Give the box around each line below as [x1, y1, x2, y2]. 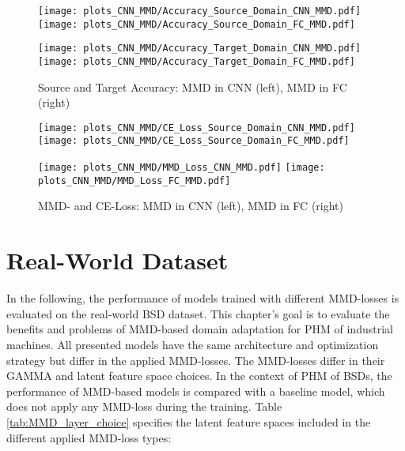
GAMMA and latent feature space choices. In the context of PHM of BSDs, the [6, 367, 392, 384]
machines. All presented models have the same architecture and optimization [6, 336, 379, 352]
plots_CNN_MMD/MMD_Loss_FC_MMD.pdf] [38, 175, 231, 186]
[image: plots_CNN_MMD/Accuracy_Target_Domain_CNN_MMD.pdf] [38, 43, 361, 54]
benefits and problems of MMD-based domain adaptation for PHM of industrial [6, 321, 393, 337]
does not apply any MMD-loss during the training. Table [6, 398, 282, 415]
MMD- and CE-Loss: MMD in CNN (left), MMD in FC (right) [38, 197, 343, 214]
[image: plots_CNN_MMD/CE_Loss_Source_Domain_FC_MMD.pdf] [38, 135, 350, 147]
